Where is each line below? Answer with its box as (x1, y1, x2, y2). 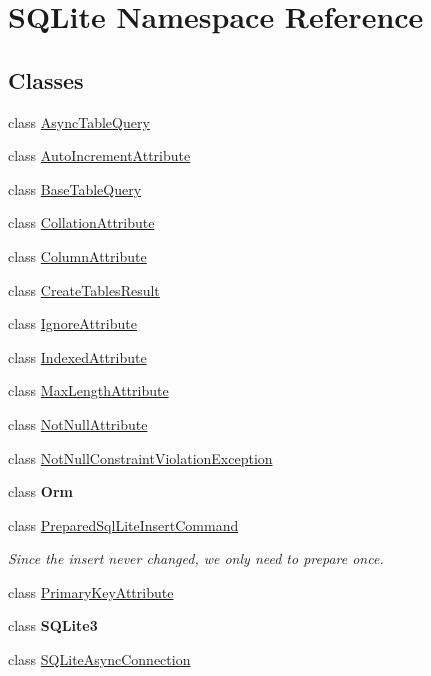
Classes (8, 64, 84, 95)
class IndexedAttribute (8, 346, 147, 367)
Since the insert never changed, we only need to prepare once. (8, 548, 384, 569)
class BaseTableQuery (8, 178, 142, 199)
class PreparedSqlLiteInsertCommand (8, 514, 239, 535)
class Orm (8, 481, 73, 502)
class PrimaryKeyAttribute (8, 581, 174, 602)
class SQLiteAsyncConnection (8, 649, 191, 670)
